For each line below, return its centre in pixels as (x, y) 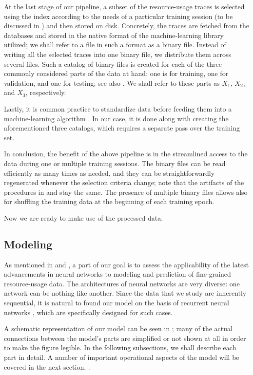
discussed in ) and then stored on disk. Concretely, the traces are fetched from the (127, 26)
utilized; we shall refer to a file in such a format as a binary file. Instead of (115, 45)
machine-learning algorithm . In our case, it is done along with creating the (116, 118)
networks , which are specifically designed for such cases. (88, 312)
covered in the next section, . (47, 366)
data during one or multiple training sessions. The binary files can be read (115, 163)
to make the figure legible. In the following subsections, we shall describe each (120, 347)
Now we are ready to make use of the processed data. (84, 217)
